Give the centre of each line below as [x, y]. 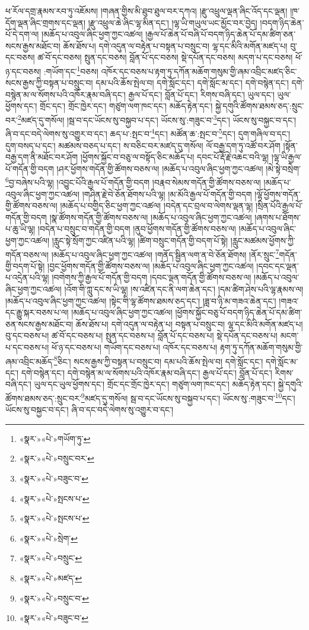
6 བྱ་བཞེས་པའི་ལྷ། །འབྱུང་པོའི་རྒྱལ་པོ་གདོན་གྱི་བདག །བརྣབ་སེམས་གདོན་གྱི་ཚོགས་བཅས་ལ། [133, 181]
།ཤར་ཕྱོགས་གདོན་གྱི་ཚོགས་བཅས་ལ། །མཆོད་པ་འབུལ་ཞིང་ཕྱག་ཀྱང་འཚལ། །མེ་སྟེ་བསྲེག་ [179, 168]
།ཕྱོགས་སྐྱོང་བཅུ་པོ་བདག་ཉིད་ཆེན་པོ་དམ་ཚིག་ [239, 312]
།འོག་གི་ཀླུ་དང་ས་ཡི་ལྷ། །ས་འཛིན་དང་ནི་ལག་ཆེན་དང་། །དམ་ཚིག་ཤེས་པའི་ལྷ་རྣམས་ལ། [184, 289]
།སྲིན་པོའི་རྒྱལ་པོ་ [279, 206]
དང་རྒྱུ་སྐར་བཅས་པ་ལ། [37, 312]
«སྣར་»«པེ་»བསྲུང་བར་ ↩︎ [57, 458]
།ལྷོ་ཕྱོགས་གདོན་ [278, 194]
